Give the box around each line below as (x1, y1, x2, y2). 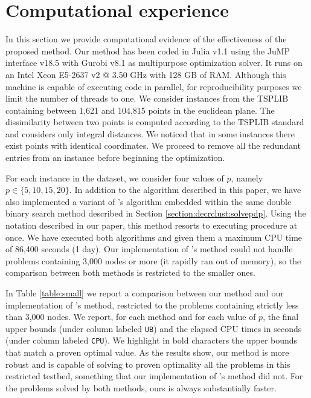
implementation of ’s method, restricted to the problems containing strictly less (5, 298, 299, 311)
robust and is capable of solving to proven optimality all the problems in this (5, 357, 290, 370)
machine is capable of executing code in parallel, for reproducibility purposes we (5, 80, 302, 93)
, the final (263, 310, 299, 323)
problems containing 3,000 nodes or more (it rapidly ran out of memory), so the (5, 254, 301, 267)
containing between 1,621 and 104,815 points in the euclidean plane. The (5, 103, 275, 116)
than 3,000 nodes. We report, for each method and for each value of (5, 310, 256, 323)
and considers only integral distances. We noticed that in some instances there (5, 127, 295, 140)
